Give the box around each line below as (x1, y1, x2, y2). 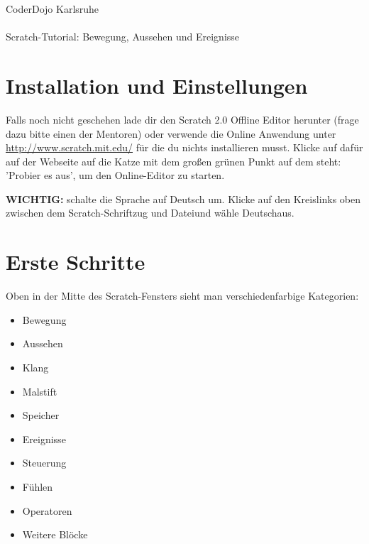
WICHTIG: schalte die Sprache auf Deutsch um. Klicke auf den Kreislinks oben (6, 191, 361, 206)
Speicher (22, 408, 60, 423)
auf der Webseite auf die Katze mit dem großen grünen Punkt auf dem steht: (6, 153, 341, 168)
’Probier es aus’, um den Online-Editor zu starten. (6, 168, 225, 183)
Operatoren (22, 503, 72, 518)
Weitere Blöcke (22, 527, 88, 542)
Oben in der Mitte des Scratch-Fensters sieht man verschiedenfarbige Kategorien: (6, 288, 359, 303)
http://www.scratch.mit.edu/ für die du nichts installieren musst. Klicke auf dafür (6, 140, 363, 155)
